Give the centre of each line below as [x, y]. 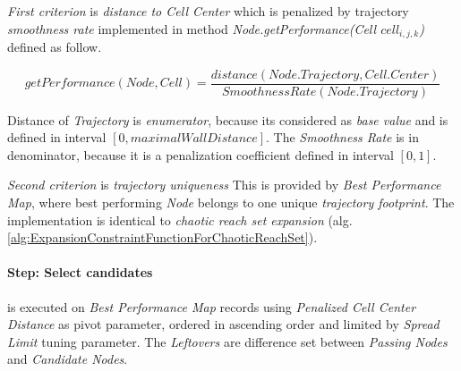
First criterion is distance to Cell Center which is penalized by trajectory [208, 11]
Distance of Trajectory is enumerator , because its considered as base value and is [228, 119]
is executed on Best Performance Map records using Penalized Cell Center [212, 306]
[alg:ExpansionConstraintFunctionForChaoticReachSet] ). [162, 237]
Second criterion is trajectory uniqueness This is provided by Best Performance [224, 185]
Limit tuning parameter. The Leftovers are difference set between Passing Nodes [227, 341]
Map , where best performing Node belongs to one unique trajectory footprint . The [231, 202]
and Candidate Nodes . [68, 359]
